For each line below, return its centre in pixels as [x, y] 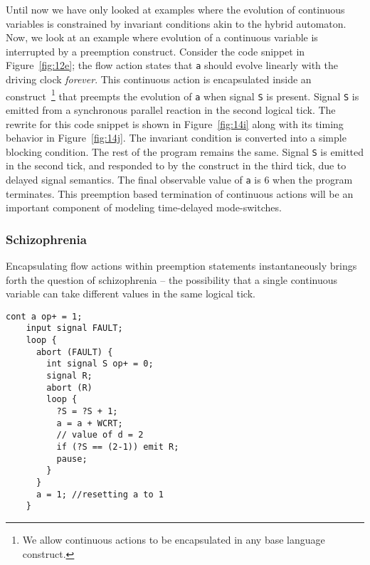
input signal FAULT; [74, 328]
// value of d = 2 [100, 435]
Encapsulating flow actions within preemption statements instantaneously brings [181, 266]
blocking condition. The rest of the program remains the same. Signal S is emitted [185, 151]
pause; [72, 459]
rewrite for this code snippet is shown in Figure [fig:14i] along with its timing [175, 123]
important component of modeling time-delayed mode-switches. [144, 207]
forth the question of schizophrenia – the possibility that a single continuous [172, 279]
